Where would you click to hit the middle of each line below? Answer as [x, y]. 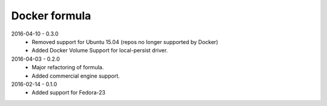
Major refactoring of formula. [68, 67]
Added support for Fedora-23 [69, 93]
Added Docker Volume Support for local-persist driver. [100, 51]
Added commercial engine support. [76, 76]
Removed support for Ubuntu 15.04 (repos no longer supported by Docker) [125, 42]
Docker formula [51, 16]
